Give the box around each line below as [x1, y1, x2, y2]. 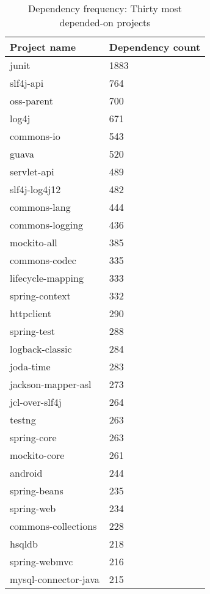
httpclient [10, 306, 52, 320]
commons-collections [10, 519, 97, 533]
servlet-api [10, 164, 54, 178]
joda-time [10, 359, 51, 373]
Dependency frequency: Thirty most [28, 1, 183, 15]
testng [10, 413, 36, 427]
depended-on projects [59, 15, 151, 29]
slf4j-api [10, 76, 44, 90]
